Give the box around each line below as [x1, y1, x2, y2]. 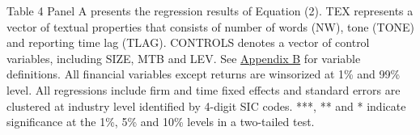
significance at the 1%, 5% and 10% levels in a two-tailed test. [6, 113, 315, 130]
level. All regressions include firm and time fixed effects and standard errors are [6, 81, 401, 98]
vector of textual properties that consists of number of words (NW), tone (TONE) [6, 18, 414, 35]
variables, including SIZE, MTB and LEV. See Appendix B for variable [6, 49, 361, 66]
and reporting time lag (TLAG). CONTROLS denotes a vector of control [6, 34, 370, 51]
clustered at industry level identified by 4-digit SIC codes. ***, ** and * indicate [6, 97, 406, 114]
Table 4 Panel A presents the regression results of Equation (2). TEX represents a [6, 2, 414, 19]
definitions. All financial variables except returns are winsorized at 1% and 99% [6, 65, 401, 82]
